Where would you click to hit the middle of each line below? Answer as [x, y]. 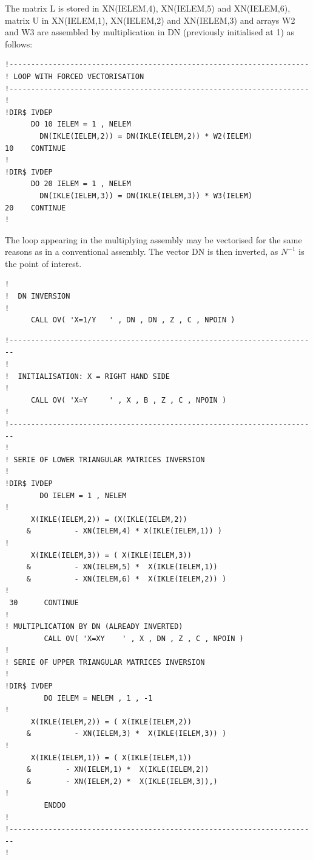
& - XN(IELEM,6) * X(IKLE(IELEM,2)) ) [126, 579]
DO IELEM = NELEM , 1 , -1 [98, 698]
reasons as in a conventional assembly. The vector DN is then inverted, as [142, 251]
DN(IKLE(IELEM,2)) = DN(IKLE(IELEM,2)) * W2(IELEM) [146, 136]
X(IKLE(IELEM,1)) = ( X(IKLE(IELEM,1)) [111, 758]
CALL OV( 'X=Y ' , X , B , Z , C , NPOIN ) [129, 400]
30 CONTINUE [44, 602]
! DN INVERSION [38, 296]
